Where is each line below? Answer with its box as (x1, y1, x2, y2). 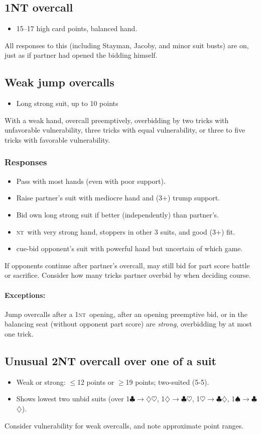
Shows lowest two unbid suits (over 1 (16, 393, 130, 404)
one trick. (5, 328, 34, 339)
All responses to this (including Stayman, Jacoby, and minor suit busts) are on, (5, 40, 249, 50)
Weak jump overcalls (5, 74, 114, 90)
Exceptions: (5, 289, 46, 300)
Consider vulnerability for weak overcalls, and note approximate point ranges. (5, 420, 244, 430)
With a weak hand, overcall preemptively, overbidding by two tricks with (5, 115, 229, 125)
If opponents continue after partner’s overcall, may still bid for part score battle (5, 260, 250, 270)
